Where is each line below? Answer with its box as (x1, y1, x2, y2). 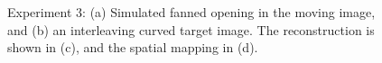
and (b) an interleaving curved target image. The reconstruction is (7, 20, 375, 39)
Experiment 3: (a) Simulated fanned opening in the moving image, (7, 3, 376, 21)
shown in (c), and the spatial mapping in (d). (7, 38, 258, 57)
